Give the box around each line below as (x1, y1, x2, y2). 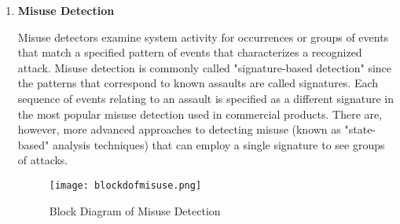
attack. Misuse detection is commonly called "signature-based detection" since (17, 59, 392, 75)
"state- (344, 121, 376, 138)
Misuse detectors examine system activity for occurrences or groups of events (17, 28, 389, 45)
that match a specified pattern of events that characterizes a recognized (17, 44, 362, 61)
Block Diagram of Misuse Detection (49, 202, 221, 218)
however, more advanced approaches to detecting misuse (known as (17, 121, 341, 138)
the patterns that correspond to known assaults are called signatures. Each (17, 75, 379, 91)
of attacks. (17, 152, 68, 168)
